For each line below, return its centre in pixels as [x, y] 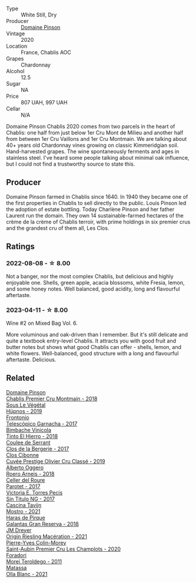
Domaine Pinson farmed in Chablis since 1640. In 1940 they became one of [97, 196]
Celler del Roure [26, 480]
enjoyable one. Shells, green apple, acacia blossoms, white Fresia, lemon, [95, 282]
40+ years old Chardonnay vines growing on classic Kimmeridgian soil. [92, 145]
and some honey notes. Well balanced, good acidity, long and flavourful [93, 289]
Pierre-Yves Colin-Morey [36, 542]
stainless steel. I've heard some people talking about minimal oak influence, [98, 158]
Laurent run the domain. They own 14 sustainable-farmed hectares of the [95, 215]
